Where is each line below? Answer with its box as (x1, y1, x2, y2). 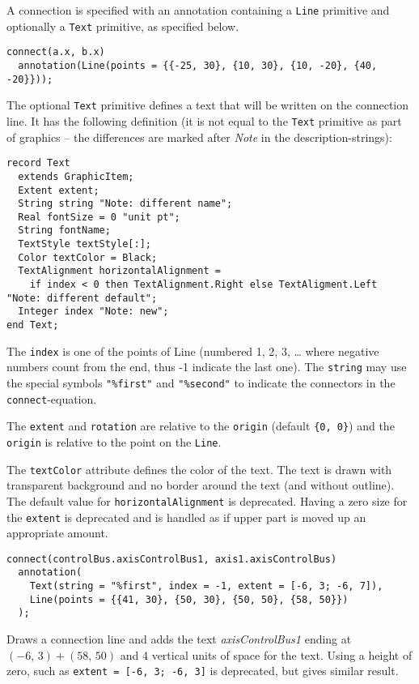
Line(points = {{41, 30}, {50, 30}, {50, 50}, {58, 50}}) (29, 593, 349, 605)
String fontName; (18, 224, 111, 237)
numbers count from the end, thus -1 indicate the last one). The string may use (6, 358, 407, 375)
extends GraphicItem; (18, 170, 134, 182)
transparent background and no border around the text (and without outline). (6, 477, 395, 494)
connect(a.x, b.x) (6, 46, 105, 58)
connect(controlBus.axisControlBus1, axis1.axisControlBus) (6, 553, 337, 565)
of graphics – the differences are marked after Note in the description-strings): (6, 128, 392, 145)
